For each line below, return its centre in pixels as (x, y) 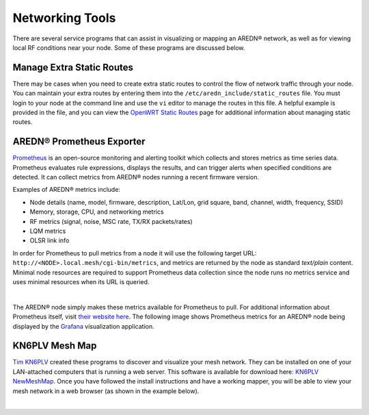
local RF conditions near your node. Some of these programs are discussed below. (129, 47)
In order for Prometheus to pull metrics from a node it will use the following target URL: (135, 253)
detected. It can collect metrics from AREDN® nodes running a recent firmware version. (136, 177)
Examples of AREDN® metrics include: (67, 190)
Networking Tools (64, 18)
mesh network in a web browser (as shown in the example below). (106, 391)
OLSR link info (50, 240)
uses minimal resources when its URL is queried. (81, 282)
